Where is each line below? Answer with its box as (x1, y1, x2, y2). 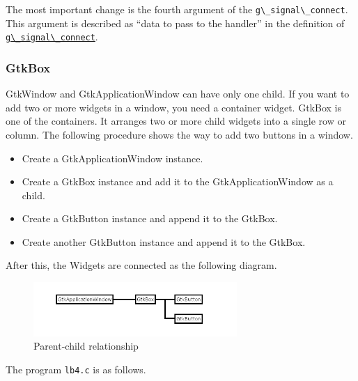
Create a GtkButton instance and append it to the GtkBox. (22, 211, 278, 226)
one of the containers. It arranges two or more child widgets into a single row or (6, 114, 346, 128)
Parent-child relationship (33, 339, 139, 353)
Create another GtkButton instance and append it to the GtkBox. (22, 234, 306, 249)
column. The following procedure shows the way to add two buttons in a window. (6, 127, 353, 141)
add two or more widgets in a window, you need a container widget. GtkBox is (6, 100, 341, 114)
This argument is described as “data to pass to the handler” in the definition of (6, 15, 345, 30)
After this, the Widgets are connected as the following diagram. (6, 258, 277, 272)
